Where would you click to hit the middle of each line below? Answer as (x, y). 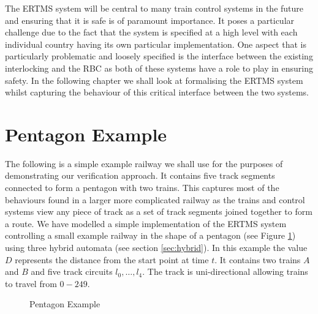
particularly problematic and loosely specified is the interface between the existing (159, 56)
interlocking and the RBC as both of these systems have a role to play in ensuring (159, 68)
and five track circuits (72, 271)
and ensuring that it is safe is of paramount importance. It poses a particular (150, 20)
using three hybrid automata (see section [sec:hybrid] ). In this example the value (156, 248)
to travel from (31, 283)
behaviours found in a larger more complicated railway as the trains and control (155, 199)
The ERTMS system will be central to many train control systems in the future (154, 8)
